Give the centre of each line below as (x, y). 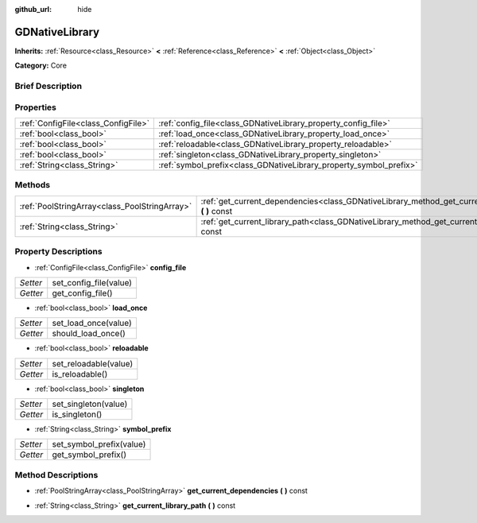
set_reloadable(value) (93, 363)
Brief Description (48, 86)
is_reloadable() (80, 374)
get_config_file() (82, 292)
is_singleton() (77, 415)
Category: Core (41, 66)
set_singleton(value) (90, 404)
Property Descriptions (58, 252)
